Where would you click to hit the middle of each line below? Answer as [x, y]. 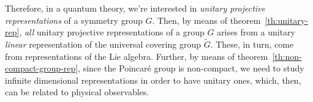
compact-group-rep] [42, 68]
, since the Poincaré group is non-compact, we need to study [191, 68]
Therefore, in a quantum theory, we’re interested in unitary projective [135, 8]
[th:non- [287, 56]
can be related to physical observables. [77, 92]
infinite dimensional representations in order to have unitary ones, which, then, [153, 80]
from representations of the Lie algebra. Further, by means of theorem [137, 56]
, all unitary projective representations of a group [112, 32]
